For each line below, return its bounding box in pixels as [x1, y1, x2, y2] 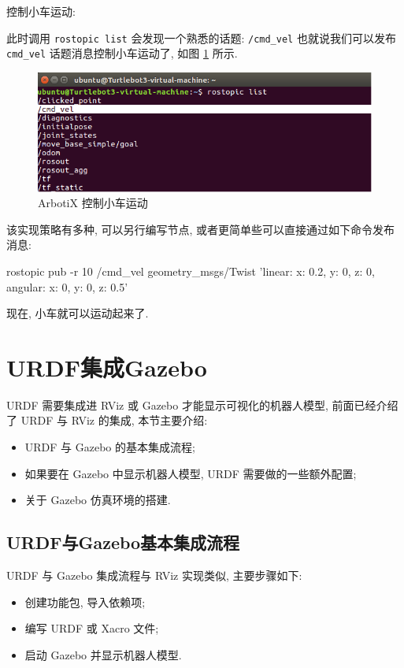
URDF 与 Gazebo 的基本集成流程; [24, 439, 195, 455]
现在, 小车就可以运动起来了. [6, 305, 149, 321]
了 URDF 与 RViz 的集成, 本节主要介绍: [6, 412, 208, 429]
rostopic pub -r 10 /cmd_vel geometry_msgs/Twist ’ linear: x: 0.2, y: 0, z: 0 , [6, 262, 375, 279]
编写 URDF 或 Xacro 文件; [24, 620, 159, 636]
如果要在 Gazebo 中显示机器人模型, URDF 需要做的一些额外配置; [24, 465, 357, 481]
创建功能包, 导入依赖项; [24, 593, 146, 610]
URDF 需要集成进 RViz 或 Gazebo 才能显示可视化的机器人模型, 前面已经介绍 [6, 396, 398, 413]
